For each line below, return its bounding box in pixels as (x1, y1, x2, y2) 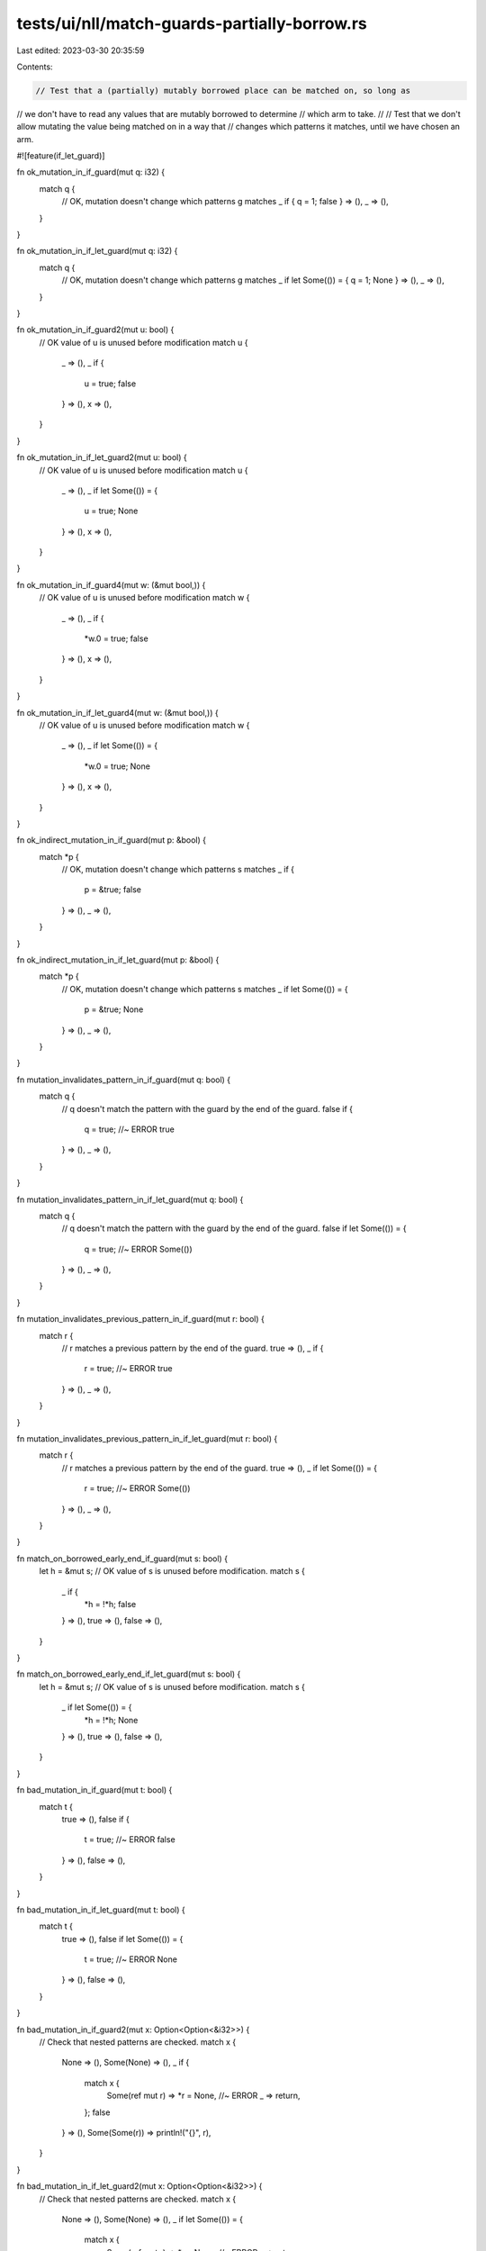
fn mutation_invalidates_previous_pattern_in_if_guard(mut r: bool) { (16, 1314, 265, 1324)
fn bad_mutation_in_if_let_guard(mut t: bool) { (16, 1904, 186, 1915)
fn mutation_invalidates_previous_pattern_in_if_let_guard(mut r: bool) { (16, 1433, 278, 1444)
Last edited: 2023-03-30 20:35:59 (16, 45, 145, 56)
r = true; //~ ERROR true (84, 1363, 173, 1374)
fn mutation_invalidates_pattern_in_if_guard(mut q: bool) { (16, 1074, 231, 1085)
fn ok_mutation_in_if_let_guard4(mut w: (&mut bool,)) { (16, 707, 220, 718)
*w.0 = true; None (84, 761, 150, 772)
